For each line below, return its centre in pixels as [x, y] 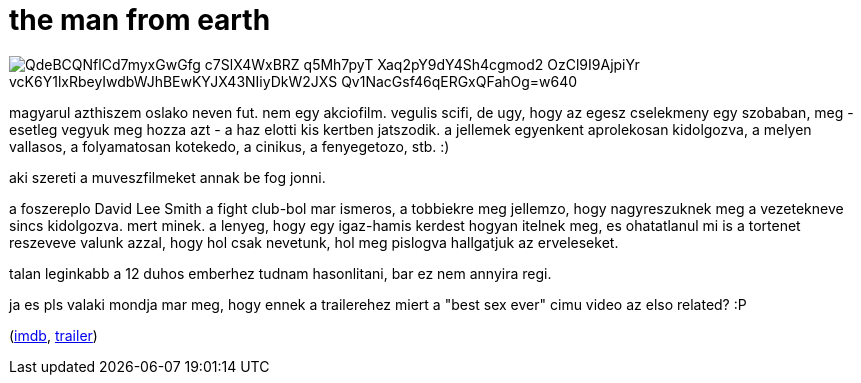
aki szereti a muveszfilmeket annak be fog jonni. [167, 177]
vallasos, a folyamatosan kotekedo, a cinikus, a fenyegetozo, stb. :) [229, 146]
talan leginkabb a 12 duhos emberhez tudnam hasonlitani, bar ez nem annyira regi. [280, 273]
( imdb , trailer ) [53, 335]
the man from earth [140, 20]
